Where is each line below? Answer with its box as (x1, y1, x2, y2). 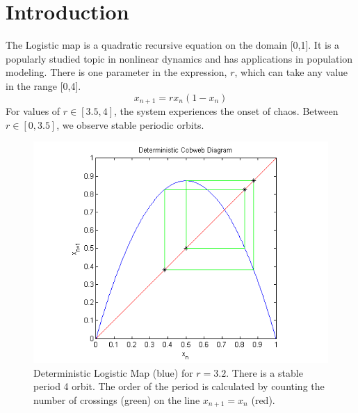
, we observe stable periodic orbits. (56, 117, 204, 132)
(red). (251, 392, 275, 407)
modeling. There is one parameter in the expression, (6, 65, 227, 79)
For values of (6, 103, 60, 118)
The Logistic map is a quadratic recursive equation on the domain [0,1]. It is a (6, 38, 340, 52)
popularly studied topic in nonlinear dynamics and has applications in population (6, 51, 353, 65)
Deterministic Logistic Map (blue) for (33, 365, 193, 380)
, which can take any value (234, 65, 348, 79)
